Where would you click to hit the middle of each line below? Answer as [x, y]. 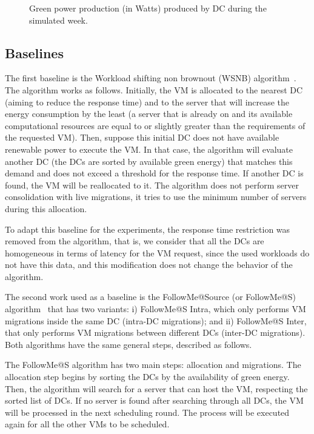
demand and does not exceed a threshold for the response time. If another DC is [154, 173]
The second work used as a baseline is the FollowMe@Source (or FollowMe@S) [150, 297]
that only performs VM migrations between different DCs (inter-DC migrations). [155, 332]
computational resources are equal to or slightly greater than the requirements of [155, 125]
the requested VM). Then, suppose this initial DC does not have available [142, 137]
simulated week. [58, 20]
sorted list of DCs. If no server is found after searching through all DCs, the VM [154, 400]
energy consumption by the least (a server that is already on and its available [149, 114]
